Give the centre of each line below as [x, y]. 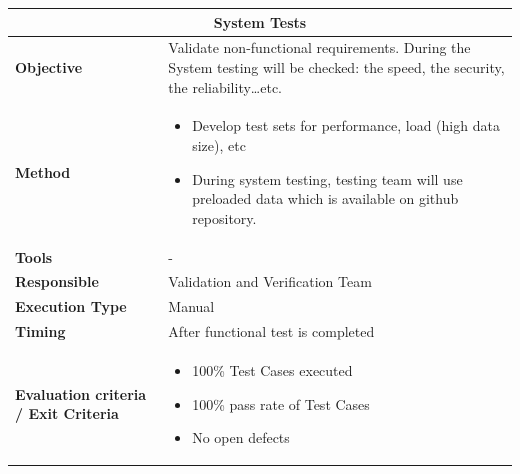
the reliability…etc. [225, 86]
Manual [191, 306]
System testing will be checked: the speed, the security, [336, 66]
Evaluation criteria [81, 393]
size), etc [219, 144]
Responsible [57, 281]
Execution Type [71, 306]
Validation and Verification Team [270, 281]
